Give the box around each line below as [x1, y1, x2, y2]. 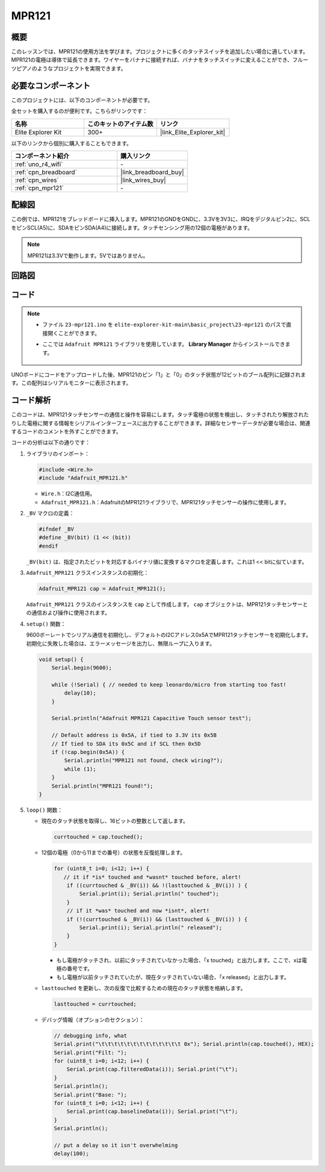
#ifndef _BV [39, 525, 75, 533]
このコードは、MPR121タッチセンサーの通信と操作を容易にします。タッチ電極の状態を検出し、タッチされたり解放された [11, 411, 309, 418]
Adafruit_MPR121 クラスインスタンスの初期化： [26, 569, 149, 577]
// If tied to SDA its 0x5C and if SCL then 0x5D [51, 740, 201, 747]
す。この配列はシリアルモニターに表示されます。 [11, 380, 132, 387]
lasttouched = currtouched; [54, 1000, 137, 1007]
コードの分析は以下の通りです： [11, 439, 90, 446]
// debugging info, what [54, 1032, 128, 1039]
